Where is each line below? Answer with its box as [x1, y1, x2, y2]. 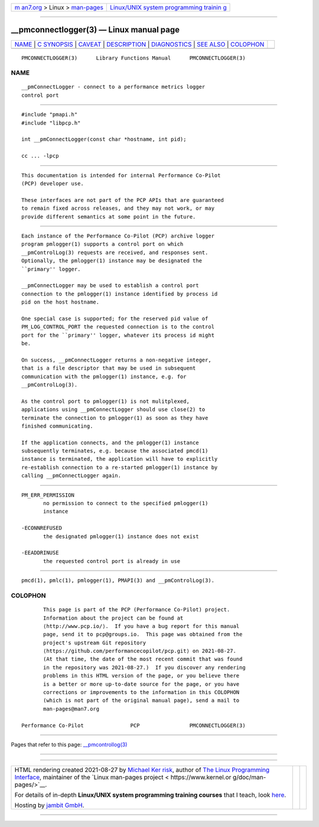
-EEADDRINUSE [21, 549, 59, 556]
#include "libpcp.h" [21, 119, 81, 126]
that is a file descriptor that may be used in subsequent [21, 365, 196, 372]
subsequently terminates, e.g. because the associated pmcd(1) [21, 448, 209, 454]
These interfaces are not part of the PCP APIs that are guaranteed [21, 197, 224, 203]
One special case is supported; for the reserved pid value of [21, 315, 209, 322]
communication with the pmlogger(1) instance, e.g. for [21, 373, 187, 380]
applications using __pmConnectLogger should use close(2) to [21, 406, 206, 413]
